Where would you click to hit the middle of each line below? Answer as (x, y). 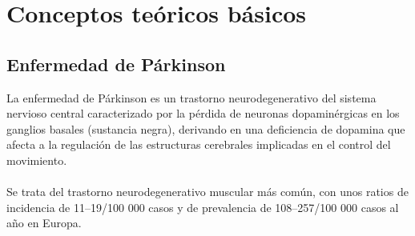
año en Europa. (44, 223)
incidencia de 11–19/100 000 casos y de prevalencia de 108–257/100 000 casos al (203, 207)
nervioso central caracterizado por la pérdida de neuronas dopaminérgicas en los (203, 113)
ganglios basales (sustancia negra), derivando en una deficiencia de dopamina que (206, 128)
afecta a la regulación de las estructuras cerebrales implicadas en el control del (199, 144)
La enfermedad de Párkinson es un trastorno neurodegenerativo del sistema (191, 97)
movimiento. (37, 160)
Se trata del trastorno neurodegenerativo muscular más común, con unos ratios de (207, 192)
